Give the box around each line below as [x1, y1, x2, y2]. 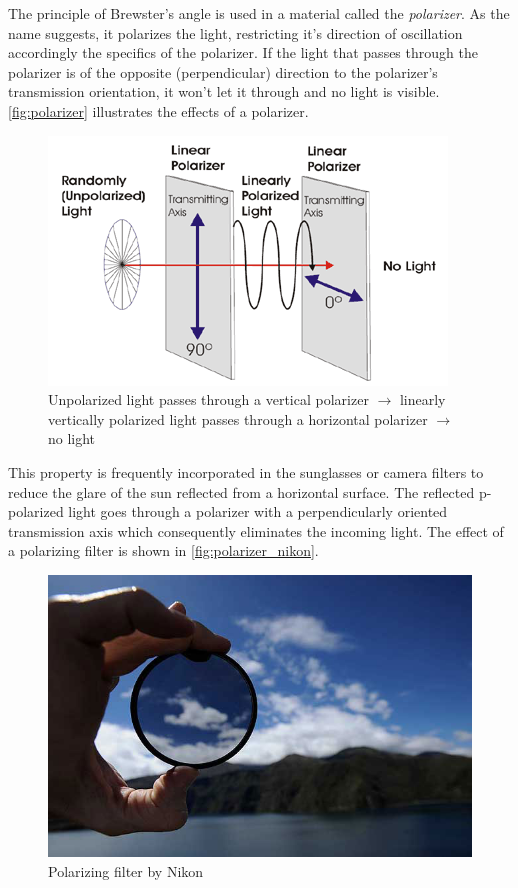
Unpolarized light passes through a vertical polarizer [48, 389, 369, 410]
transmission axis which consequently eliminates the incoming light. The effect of [8, 520, 504, 541]
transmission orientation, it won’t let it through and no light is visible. [8, 81, 440, 102]
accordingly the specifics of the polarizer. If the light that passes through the [8, 42, 478, 63]
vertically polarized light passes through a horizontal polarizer [48, 408, 428, 429]
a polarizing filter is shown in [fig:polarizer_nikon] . [8, 540, 319, 561]
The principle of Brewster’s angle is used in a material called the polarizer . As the [8, 3, 510, 23]
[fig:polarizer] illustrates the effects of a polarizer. [8, 100, 309, 121]
